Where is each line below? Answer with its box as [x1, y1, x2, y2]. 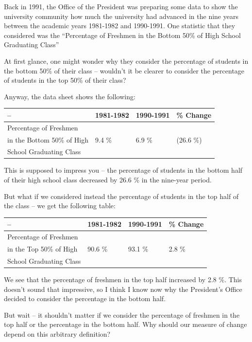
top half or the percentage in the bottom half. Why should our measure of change [4, 319, 247, 329]
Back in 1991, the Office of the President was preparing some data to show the [4, 1, 238, 11]
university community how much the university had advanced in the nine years [4, 11, 238, 21]
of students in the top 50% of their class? [4, 75, 126, 85]
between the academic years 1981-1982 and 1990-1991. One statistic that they [4, 20, 235, 31]
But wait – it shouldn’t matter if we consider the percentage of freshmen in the [4, 309, 240, 320]
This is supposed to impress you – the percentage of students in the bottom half [4, 165, 243, 175]
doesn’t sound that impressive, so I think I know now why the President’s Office [4, 284, 242, 294]
